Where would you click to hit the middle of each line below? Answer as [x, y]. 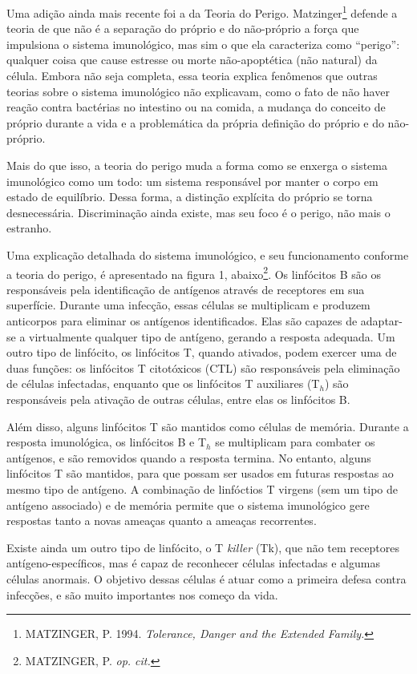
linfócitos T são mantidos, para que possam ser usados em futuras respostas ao [200, 473]
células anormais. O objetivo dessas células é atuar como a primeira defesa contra [206, 578]
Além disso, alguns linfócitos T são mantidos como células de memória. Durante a [208, 426]
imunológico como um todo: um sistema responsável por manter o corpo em [192, 181]
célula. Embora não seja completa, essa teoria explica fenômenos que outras [192, 76]
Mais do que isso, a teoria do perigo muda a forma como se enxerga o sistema [197, 165]
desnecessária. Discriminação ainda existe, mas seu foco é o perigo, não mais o [198, 212]
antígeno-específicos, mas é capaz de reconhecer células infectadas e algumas [193, 563]
